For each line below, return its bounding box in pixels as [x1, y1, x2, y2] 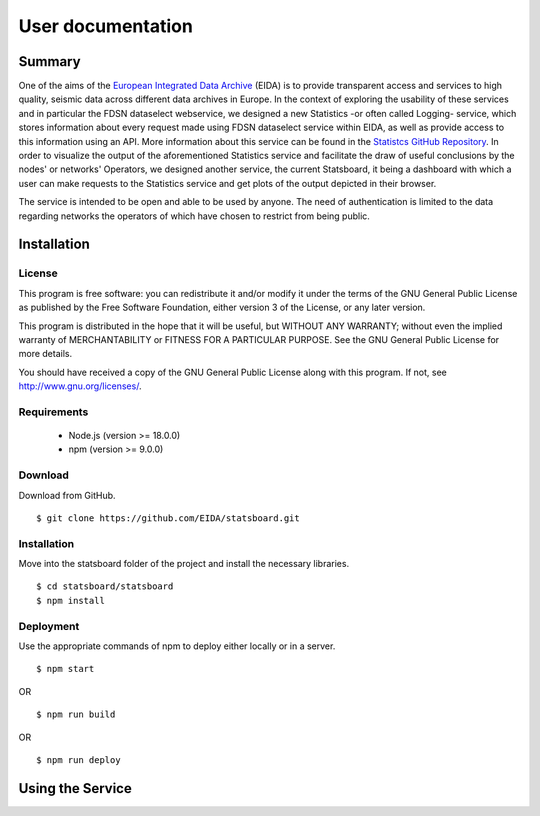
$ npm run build [36, 709, 116, 720]
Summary [18, 53, 81, 70]
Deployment [18, 619, 80, 633]
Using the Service [18, 780, 132, 797]
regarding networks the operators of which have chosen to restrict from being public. [18, 210, 370, 222]
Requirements [18, 405, 89, 419]
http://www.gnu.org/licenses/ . [18, 380, 142, 392]
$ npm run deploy [36, 754, 121, 765]
